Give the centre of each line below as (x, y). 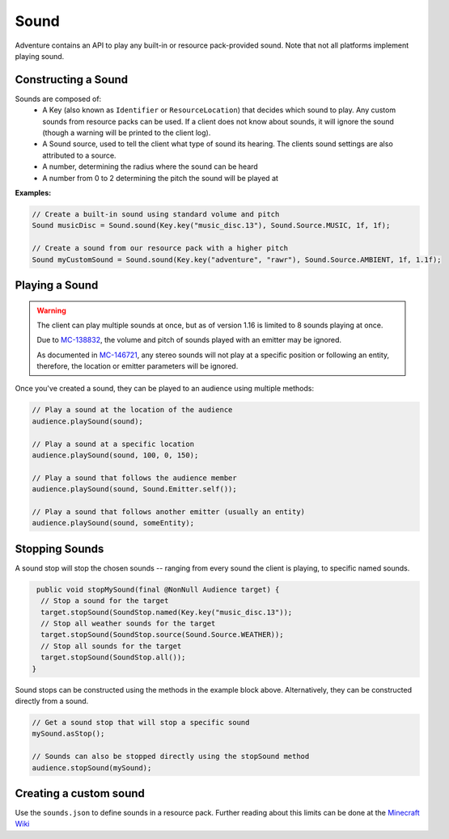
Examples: (33, 192)
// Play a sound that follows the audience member (135, 478)
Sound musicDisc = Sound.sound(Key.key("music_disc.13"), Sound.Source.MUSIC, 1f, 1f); (211, 226)
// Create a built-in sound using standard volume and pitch (156, 214)
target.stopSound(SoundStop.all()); (113, 658)
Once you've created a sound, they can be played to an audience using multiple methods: (165, 389)
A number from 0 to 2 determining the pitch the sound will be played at (161, 178)
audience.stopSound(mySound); (92, 767)
